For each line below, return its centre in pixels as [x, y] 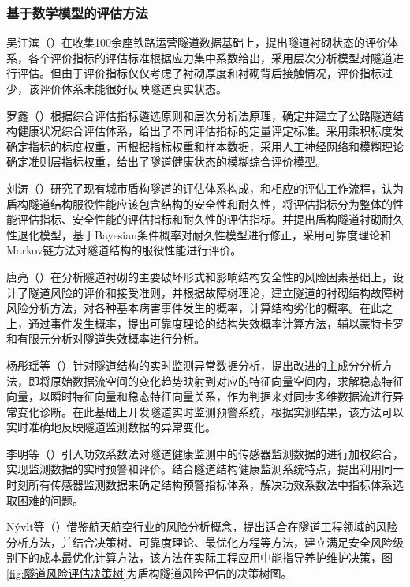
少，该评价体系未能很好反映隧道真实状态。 [117, 88]
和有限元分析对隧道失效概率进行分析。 [106, 339]
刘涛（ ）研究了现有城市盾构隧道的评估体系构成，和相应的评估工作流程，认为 [205, 188]
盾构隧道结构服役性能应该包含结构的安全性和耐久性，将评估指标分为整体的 [199, 203]
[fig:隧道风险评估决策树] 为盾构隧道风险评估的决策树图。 [149, 573]
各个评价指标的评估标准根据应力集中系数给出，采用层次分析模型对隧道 [210, 57]
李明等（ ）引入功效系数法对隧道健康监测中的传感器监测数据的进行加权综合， [205, 453]
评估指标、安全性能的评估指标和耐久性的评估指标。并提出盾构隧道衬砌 [199, 219]
